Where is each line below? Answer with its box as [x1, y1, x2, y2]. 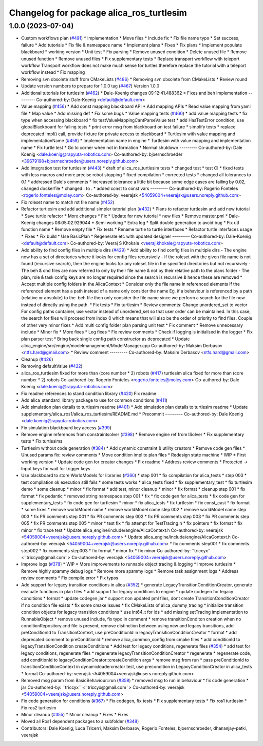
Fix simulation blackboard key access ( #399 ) [21, 425, 112, 431]
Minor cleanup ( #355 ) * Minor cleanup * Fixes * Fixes [21, 712, 129, 718]
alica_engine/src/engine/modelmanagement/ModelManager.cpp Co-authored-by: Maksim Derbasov [21, 342, 223, 349]
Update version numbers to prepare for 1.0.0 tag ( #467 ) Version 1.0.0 [21, 83, 160, 89]
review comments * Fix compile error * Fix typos [21, 575, 119, 581]
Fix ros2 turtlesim [21, 705, 56, 710]
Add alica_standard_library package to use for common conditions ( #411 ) [21, 397, 168, 403]
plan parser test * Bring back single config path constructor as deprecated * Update [21, 336, 190, 342]
